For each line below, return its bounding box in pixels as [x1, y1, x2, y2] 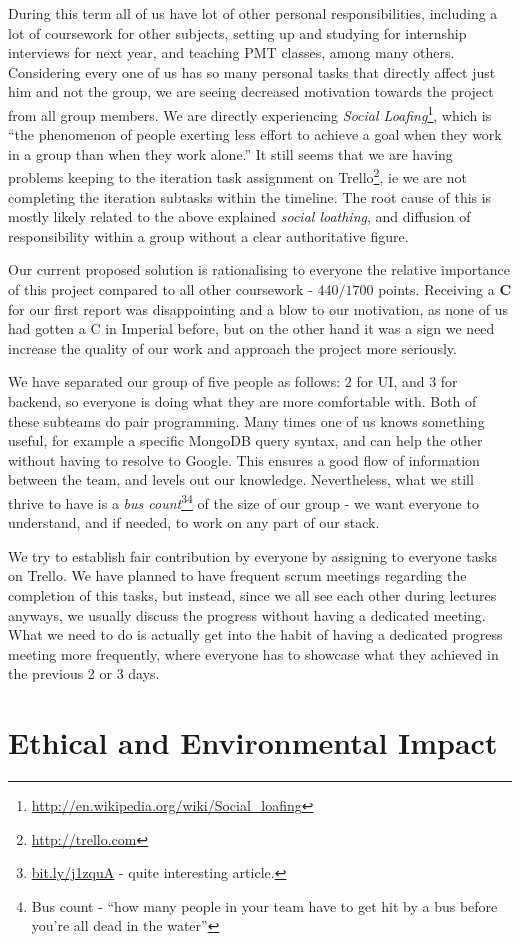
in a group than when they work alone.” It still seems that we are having [8, 143, 453, 164]
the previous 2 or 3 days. [8, 663, 160, 684]
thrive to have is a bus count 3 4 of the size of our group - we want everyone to [8, 489, 479, 513]
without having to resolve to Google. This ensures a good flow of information [8, 449, 480, 470]
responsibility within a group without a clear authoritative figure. [8, 225, 409, 246]
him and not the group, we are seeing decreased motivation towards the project [8, 81, 494, 102]
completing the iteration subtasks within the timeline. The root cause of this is [8, 186, 492, 207]
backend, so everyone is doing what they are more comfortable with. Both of [8, 391, 477, 411]
